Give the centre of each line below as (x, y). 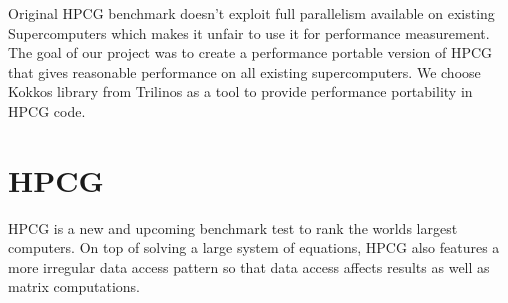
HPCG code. (47, 110)
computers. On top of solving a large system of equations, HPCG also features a (254, 247)
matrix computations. (74, 286)
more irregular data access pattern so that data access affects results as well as (249, 266)
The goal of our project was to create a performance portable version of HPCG (250, 52)
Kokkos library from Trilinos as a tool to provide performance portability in (240, 91)
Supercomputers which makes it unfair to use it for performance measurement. (249, 32)
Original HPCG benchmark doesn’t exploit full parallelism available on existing (251, 13)
